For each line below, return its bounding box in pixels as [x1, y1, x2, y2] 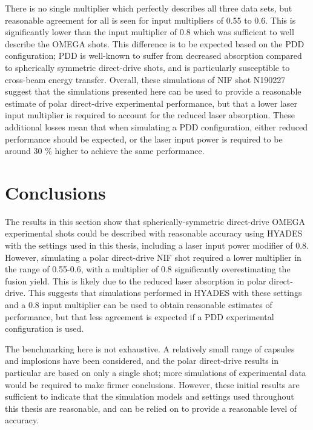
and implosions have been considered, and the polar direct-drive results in [5, 354, 279, 367]
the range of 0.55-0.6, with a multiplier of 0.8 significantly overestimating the [5, 263, 291, 275]
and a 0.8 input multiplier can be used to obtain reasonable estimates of [5, 298, 272, 311]
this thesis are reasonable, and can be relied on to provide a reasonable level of [5, 401, 297, 414]
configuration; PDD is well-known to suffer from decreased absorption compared [5, 49, 302, 62]
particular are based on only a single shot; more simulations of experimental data [5, 366, 306, 378]
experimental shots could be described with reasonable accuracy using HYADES [5, 227, 303, 240]
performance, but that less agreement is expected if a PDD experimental [5, 310, 274, 323]
